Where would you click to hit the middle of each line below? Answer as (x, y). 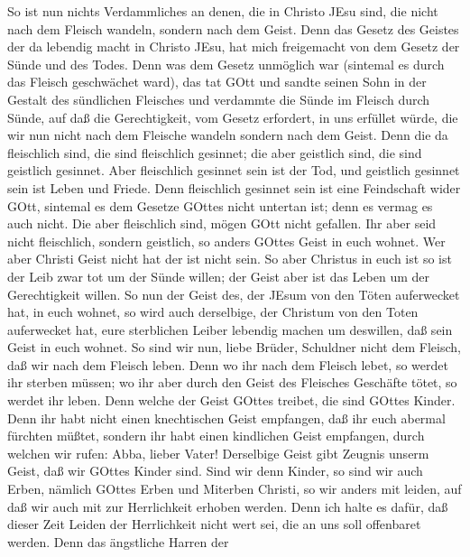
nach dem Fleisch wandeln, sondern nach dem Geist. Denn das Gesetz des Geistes (233, 28)
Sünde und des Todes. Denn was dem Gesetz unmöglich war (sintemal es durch (226, 64)
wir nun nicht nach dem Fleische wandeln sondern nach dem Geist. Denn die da (228, 135)
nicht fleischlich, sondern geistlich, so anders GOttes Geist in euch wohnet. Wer (226, 241)
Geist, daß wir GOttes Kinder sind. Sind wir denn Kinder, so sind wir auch (215, 471)
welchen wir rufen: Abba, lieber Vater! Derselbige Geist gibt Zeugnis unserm (218, 453)
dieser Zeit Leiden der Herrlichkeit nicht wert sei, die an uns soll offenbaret (214, 524)
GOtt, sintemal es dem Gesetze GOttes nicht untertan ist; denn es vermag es (220, 205)
